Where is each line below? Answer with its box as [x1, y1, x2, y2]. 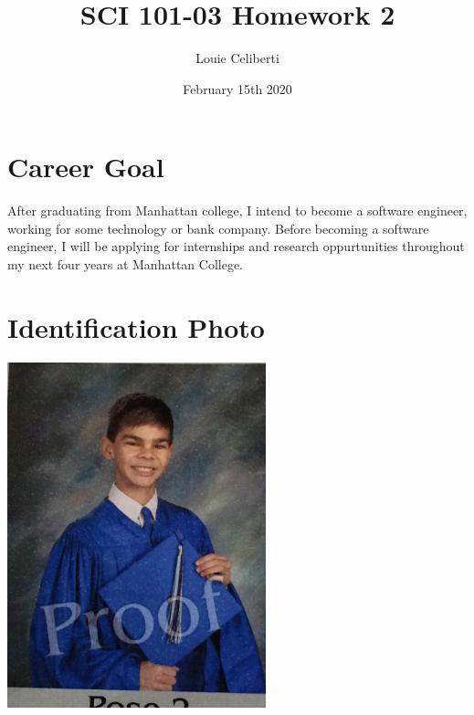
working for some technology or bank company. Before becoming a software [7, 218, 429, 237]
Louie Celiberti [195, 48, 279, 68]
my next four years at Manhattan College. [7, 255, 243, 274]
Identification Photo [7, 308, 265, 345]
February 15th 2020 [183, 79, 292, 98]
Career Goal [7, 148, 164, 185]
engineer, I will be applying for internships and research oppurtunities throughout [7, 237, 465, 256]
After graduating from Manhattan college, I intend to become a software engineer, [7, 201, 468, 220]
